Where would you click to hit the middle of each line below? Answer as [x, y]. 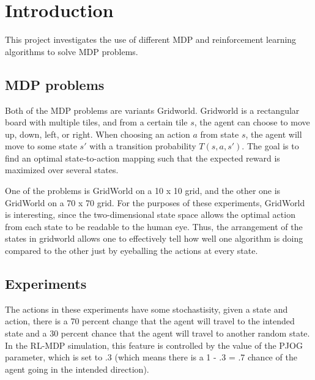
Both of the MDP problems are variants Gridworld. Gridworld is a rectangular [152, 110]
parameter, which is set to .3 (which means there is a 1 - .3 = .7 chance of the [151, 357]
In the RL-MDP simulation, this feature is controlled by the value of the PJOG [154, 345]
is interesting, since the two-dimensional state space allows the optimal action [150, 214]
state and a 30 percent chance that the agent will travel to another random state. [157, 333]
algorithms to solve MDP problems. [72, 51]
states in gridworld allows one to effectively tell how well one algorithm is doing [154, 238]
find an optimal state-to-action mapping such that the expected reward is [143, 158]
